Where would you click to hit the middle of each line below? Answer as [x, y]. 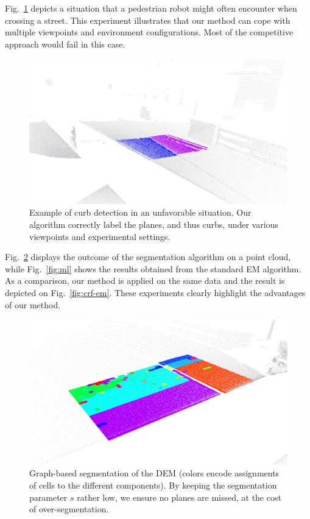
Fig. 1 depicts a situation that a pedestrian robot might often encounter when [151, 8]
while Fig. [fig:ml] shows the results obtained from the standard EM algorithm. [153, 268]
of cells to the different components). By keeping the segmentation [153, 485]
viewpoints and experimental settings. [100, 236]
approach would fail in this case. [65, 44]
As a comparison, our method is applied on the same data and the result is [145, 281]
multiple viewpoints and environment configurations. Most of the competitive [149, 32]
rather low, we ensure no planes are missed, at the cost [179, 497]
